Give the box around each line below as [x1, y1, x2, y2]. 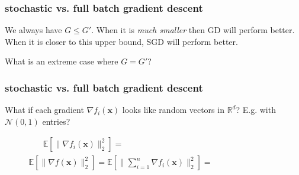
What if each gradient [5, 103, 84, 116]
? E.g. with [236, 103, 276, 116]
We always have [5, 24, 62, 36]
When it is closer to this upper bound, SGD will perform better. [5, 35, 238, 47]
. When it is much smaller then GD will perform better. [91, 24, 295, 36]
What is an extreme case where [5, 55, 118, 67]
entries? [42, 115, 70, 127]
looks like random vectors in [122, 103, 224, 116]
